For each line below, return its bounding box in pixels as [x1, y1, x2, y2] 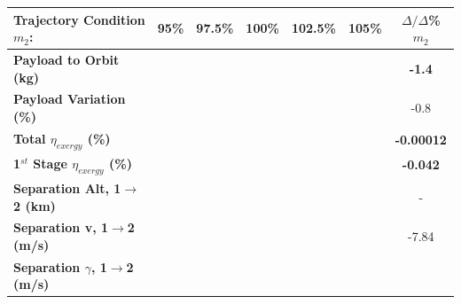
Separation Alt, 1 [13, 178, 121, 197]
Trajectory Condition [13, 10, 145, 28]
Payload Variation [13, 90, 126, 108]
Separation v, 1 [13, 218, 109, 237]
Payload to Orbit [13, 50, 120, 68]
